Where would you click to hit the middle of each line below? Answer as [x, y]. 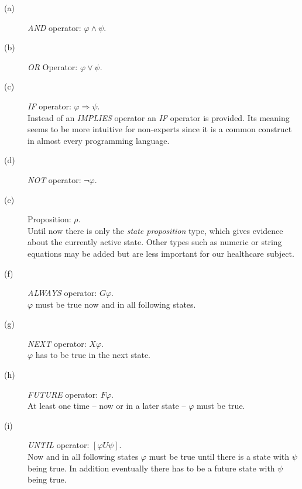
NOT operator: [54, 179]
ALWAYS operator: [62, 293]
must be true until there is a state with [219, 457]
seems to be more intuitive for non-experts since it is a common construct [160, 129]
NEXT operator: [57, 343]
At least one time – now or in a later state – [107, 406]
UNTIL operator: [59, 445]
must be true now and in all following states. [116, 304]
